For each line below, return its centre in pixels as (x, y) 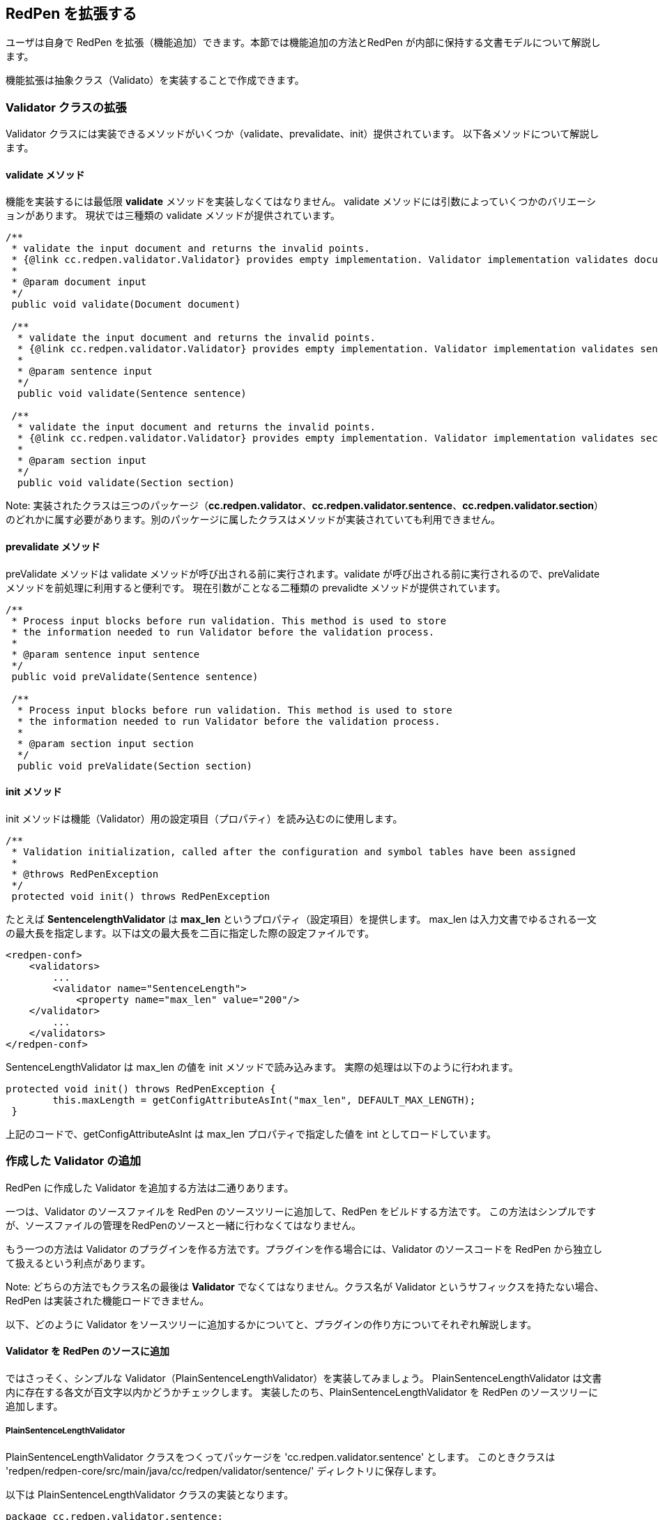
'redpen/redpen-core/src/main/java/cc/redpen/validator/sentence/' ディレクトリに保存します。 (224, 1470)
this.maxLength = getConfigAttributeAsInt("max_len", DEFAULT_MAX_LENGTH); (264, 1100)
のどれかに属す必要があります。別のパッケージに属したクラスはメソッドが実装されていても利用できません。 (253, 520)
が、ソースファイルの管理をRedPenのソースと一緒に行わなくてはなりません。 (184, 1225)
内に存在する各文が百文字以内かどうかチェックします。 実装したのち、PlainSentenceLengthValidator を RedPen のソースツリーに (302, 1392)
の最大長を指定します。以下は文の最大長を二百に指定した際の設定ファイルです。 (190, 933)
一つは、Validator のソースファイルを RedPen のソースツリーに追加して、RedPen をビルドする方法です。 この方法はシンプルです (301, 1211)
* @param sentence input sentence (106, 654)
